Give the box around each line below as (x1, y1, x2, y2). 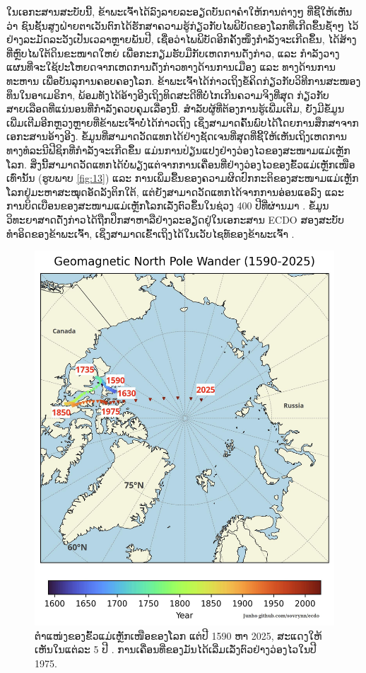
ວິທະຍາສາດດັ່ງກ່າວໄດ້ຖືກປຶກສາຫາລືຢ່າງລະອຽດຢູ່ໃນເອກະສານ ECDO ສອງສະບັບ (6, 212, 345, 226)
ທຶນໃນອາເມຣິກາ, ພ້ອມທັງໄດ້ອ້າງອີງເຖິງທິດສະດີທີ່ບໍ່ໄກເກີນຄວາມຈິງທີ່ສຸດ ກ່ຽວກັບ (6, 87, 329, 102)
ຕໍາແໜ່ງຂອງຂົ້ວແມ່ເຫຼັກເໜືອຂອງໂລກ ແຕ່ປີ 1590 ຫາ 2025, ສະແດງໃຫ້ (35, 628, 322, 643)
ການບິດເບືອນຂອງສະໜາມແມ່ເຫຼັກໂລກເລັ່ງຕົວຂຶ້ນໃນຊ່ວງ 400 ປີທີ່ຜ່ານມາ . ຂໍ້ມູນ (6, 198, 329, 213)
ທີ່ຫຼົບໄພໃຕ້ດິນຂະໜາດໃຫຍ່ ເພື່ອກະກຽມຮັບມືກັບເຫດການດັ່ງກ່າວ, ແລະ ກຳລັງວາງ (6, 45, 340, 60)
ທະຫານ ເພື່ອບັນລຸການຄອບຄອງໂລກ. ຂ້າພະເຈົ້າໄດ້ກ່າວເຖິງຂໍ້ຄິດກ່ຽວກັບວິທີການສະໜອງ (6, 73, 361, 88)
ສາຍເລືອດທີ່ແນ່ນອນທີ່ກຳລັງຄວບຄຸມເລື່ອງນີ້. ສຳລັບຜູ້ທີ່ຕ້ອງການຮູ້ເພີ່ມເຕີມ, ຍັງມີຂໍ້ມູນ (6, 101, 345, 116)
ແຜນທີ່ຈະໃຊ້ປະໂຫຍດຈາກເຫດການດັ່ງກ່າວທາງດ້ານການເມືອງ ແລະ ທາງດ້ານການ (6, 59, 336, 74)
